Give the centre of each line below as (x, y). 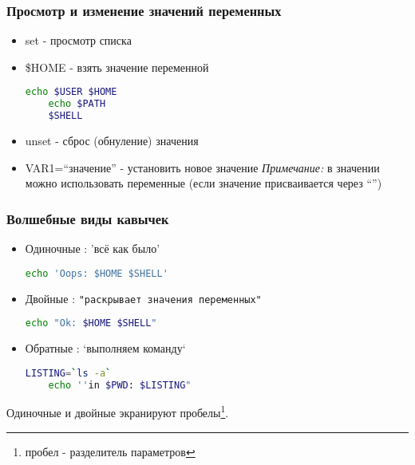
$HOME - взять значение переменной (117, 67)
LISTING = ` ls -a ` (68, 373)
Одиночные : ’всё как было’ (93, 248)
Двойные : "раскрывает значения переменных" (143, 298)
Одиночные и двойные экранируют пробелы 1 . (118, 412)
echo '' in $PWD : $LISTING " (120, 385)
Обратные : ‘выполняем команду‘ (105, 348)
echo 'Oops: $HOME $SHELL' (97, 273)
